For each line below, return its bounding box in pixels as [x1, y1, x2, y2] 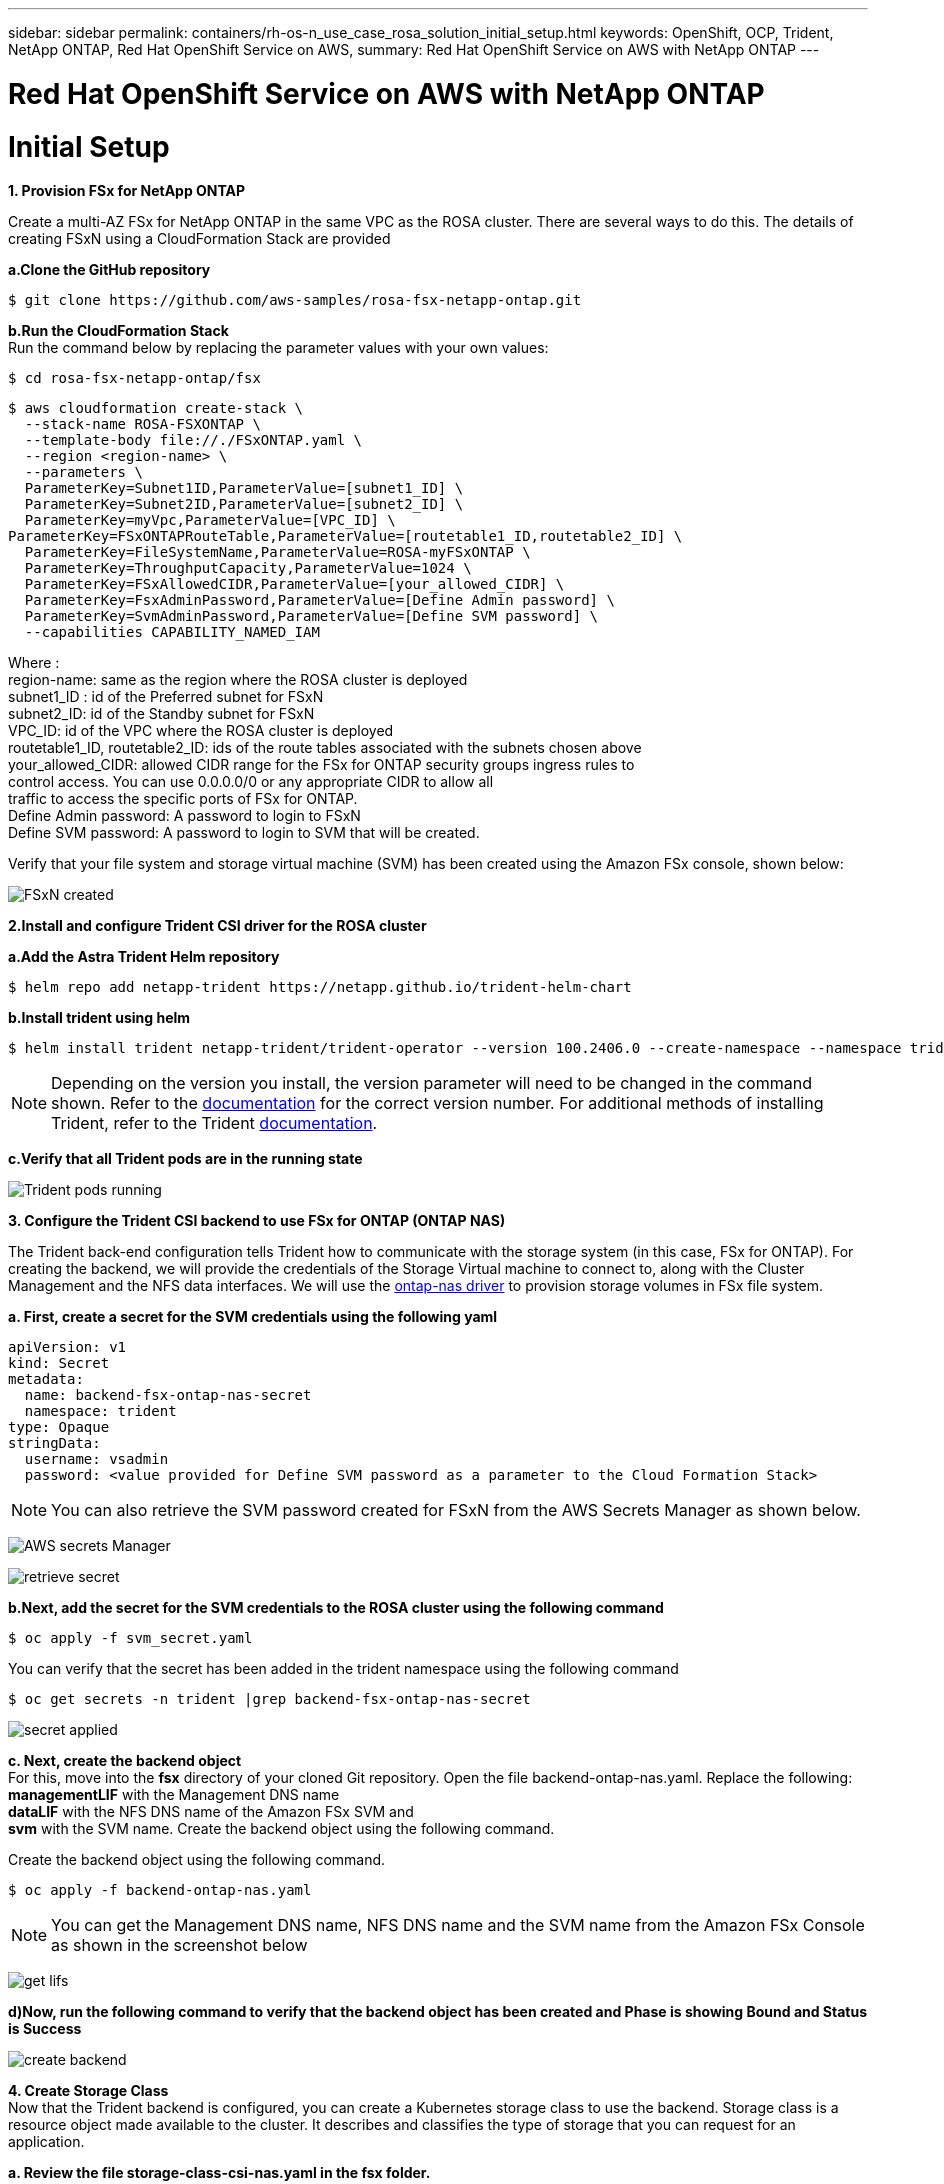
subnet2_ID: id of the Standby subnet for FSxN [8, 705, 315, 723]
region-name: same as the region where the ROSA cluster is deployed [8, 671, 468, 689]
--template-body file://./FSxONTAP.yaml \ [24, 432, 363, 449]
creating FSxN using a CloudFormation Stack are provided [8, 230, 391, 248]
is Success [8, 2020, 82, 2038]
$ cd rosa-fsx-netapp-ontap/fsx [8, 370, 261, 387]
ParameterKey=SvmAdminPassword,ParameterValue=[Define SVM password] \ [24, 608, 599, 625]
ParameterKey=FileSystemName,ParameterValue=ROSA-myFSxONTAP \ [24, 544, 531, 561]
